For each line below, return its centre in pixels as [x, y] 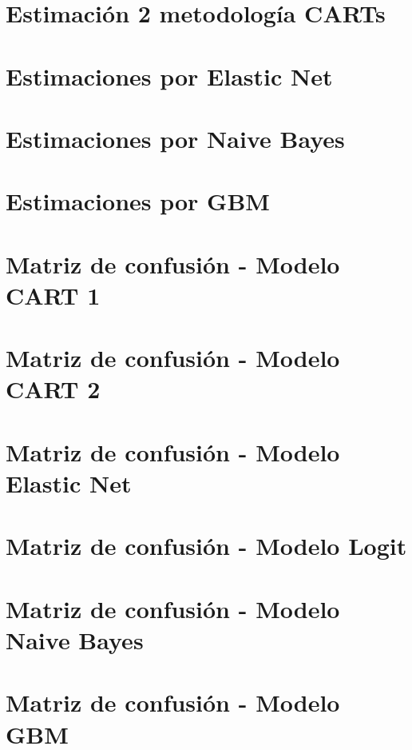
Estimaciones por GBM [138, 201]
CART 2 [53, 389]
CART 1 [53, 295]
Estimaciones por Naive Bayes [175, 138]
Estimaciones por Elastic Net [169, 76]
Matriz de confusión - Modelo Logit [206, 546]
